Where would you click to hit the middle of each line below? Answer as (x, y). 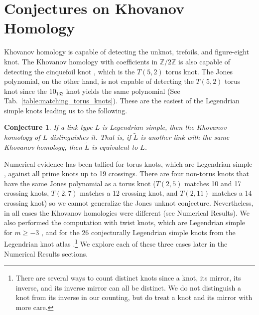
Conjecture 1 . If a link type (48, 127)
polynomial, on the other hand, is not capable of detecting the (99, 81)
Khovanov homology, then (43, 147)
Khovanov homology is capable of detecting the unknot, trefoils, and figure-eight (127, 52)
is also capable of (204, 61)
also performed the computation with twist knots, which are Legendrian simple (125, 222)
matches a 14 (232, 193)
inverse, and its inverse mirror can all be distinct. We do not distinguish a (128, 287)
